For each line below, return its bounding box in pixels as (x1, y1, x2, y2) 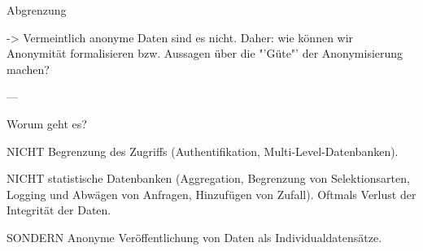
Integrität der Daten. (7, 201, 111, 219)
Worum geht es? (7, 115, 87, 132)
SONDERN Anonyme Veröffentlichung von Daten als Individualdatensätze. (7, 228, 382, 245)
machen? (7, 60, 50, 77)
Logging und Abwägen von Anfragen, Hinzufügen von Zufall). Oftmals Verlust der (7, 185, 416, 202)
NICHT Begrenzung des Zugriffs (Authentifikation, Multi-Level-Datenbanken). (7, 142, 399, 159)
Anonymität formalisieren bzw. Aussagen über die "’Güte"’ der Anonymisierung (7, 45, 403, 62)
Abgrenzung (7, 2, 67, 18)
